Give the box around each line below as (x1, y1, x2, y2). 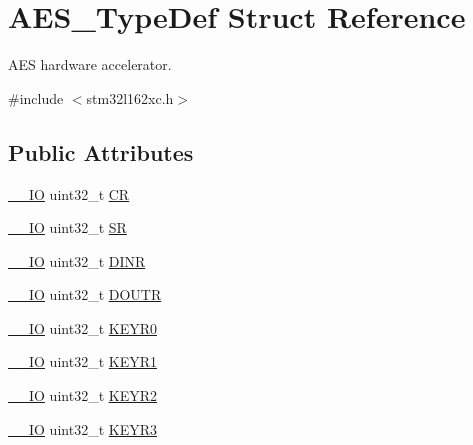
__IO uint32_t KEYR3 (8, 418, 157, 439)
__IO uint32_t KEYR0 (8, 317, 157, 338)
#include (8, 87, 64, 108)
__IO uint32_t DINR (8, 250, 146, 271)
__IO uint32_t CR (8, 183, 130, 204)
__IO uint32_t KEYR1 (8, 351, 157, 372)
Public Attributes (8, 136, 194, 167)
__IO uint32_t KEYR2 (8, 385, 157, 406)
